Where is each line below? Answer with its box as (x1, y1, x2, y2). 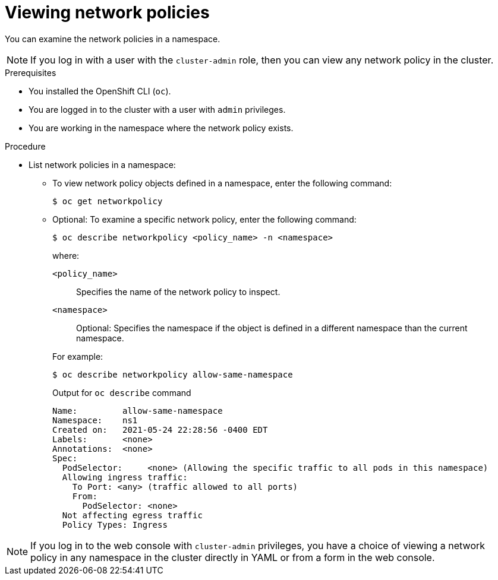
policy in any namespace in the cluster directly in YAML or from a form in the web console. (30, 551, 435, 563)
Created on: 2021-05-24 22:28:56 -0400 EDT (52, 424, 268, 435)
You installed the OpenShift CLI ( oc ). (29, 85, 171, 96)
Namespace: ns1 (52, 415, 138, 425)
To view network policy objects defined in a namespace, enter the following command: (52, 178, 392, 188)
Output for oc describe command (52, 387, 191, 398)
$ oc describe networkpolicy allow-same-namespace (52, 369, 293, 379)
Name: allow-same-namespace (52, 405, 223, 416)
